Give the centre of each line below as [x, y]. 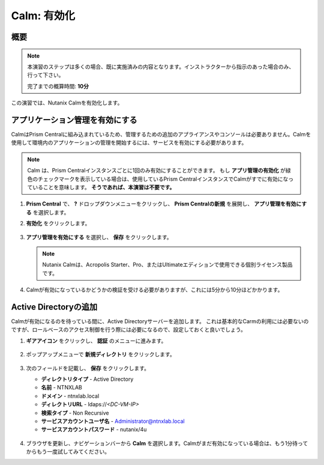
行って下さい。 [46, 75]
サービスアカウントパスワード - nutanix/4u [94, 430]
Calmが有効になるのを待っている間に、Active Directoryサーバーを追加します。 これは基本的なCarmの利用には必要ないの [160, 321]
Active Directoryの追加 [54, 307]
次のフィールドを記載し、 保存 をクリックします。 [88, 368]
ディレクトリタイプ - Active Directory [87, 379]
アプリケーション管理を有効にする [74, 120]
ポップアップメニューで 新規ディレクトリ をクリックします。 [100, 354]
